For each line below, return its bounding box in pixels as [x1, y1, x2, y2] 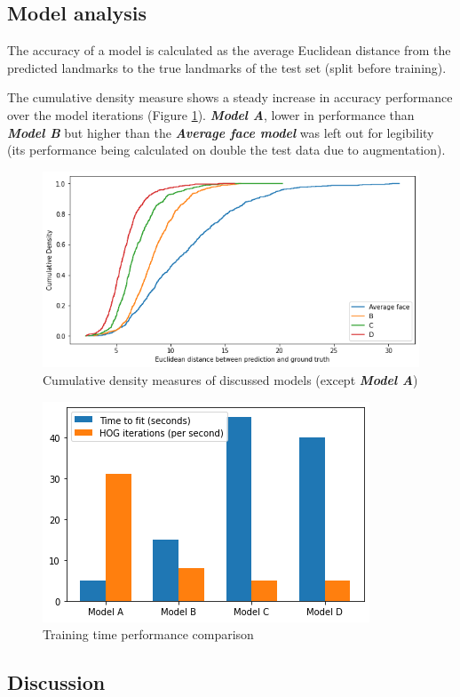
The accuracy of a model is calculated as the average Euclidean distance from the [7, 41, 451, 60]
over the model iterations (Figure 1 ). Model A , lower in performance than [7, 105, 415, 124]
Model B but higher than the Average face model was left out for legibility [7, 123, 434, 141]
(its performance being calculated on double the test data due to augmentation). [7, 140, 446, 159]
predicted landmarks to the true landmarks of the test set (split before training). [7, 58, 447, 76]
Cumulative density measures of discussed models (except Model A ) [43, 371, 418, 389]
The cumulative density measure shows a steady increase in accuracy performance [7, 88, 453, 107]
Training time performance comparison [43, 625, 254, 644]
